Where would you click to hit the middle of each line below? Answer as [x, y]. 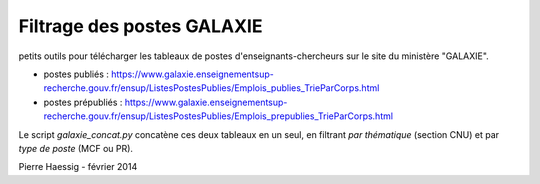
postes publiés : [76, 74]
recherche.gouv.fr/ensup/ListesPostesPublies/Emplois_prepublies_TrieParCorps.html [218, 116]
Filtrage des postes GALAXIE [140, 26]
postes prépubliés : [83, 102]
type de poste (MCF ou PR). [76, 148]
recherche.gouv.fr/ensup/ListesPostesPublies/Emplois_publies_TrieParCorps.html [211, 88]
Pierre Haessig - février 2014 [78, 167]
